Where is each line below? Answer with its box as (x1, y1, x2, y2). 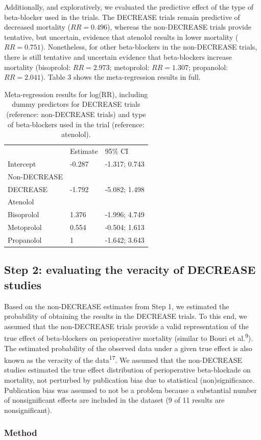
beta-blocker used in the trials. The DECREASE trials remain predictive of (4, 11, 240, 22)
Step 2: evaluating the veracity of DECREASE (4, 262, 256, 277)
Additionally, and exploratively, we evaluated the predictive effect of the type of (4, 2, 254, 12)
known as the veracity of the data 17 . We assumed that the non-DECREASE (4, 353, 242, 365)
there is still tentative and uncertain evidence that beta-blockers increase (4, 51, 232, 62)
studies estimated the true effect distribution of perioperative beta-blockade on (4, 364, 251, 375)
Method (4, 426, 37, 439)
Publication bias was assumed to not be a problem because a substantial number (4, 384, 257, 395)
